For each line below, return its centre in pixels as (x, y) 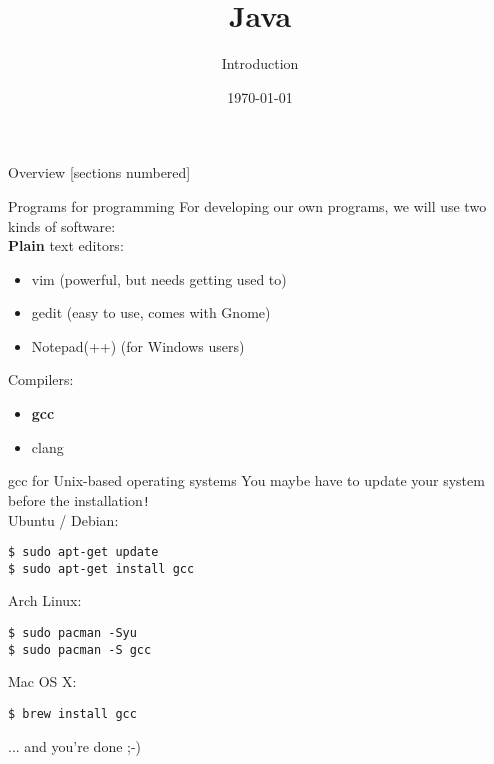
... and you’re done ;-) (75, 745)
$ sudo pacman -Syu (72, 633)
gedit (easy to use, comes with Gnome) (151, 312)
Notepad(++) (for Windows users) (138, 345)
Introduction (260, 63)
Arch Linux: (45, 600)
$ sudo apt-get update (83, 552)
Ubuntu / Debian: (63, 519)
